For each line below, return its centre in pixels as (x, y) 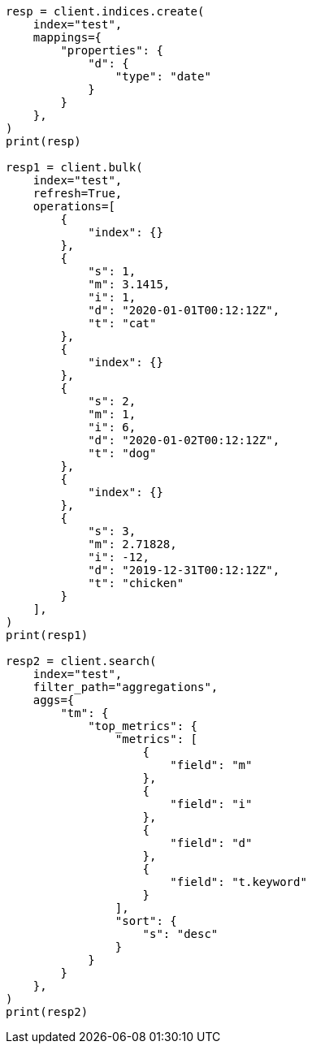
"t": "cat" (122, 323)
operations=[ (74, 206)
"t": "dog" (122, 453)
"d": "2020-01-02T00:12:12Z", (184, 440)
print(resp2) (47, 1012)
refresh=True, (78, 193)
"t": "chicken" (136, 583)
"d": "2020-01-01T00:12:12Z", (184, 310)
